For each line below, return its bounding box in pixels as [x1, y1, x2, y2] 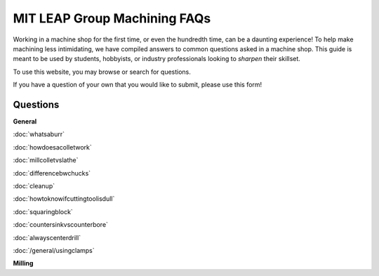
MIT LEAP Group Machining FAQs [13, 11, 211, 26]
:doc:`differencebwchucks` [13, 169, 91, 177]
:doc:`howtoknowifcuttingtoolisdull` [13, 195, 115, 203]
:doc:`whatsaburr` [13, 130, 65, 138]
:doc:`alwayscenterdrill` [13, 233, 81, 242]
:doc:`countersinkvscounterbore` [13, 221, 109, 229]
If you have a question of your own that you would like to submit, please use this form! [13, 81, 262, 89]
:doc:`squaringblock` [13, 207, 73, 216]
